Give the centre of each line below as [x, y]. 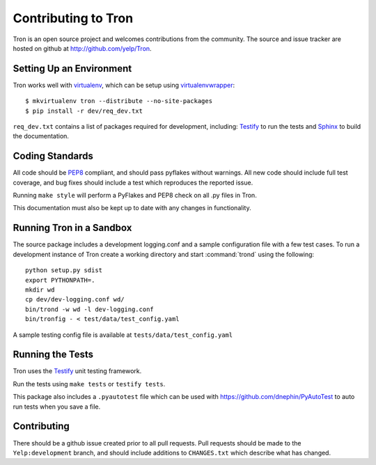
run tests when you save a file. [57, 407]
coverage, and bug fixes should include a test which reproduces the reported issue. [133, 182]
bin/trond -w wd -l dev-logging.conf [90, 309]
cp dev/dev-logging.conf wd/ [75, 300]
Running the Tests [53, 355]
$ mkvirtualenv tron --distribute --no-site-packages [119, 101]
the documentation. [41, 136]
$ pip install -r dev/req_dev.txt [84, 111]
